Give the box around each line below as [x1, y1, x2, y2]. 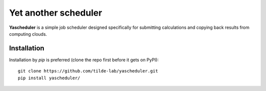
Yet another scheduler [9, 7, 102, 18]
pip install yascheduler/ [18, 75, 81, 81]
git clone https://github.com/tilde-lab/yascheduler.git [18, 68, 159, 74]
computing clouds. [9, 31, 47, 37]
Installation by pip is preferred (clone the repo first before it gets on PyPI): [9, 57, 159, 63]
